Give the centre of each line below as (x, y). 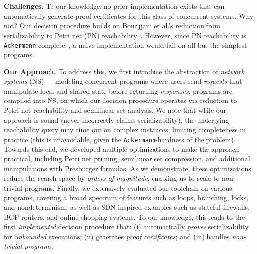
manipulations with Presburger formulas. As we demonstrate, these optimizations (128, 168)
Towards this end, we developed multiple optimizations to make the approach (122, 149)
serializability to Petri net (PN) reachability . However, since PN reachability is (125, 35)
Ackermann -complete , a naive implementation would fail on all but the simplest (126, 45)
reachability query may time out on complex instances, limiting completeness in (125, 129)
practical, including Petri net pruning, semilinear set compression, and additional (127, 159)
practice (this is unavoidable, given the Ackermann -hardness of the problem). (120, 139)
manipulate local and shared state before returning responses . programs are (118, 90)
